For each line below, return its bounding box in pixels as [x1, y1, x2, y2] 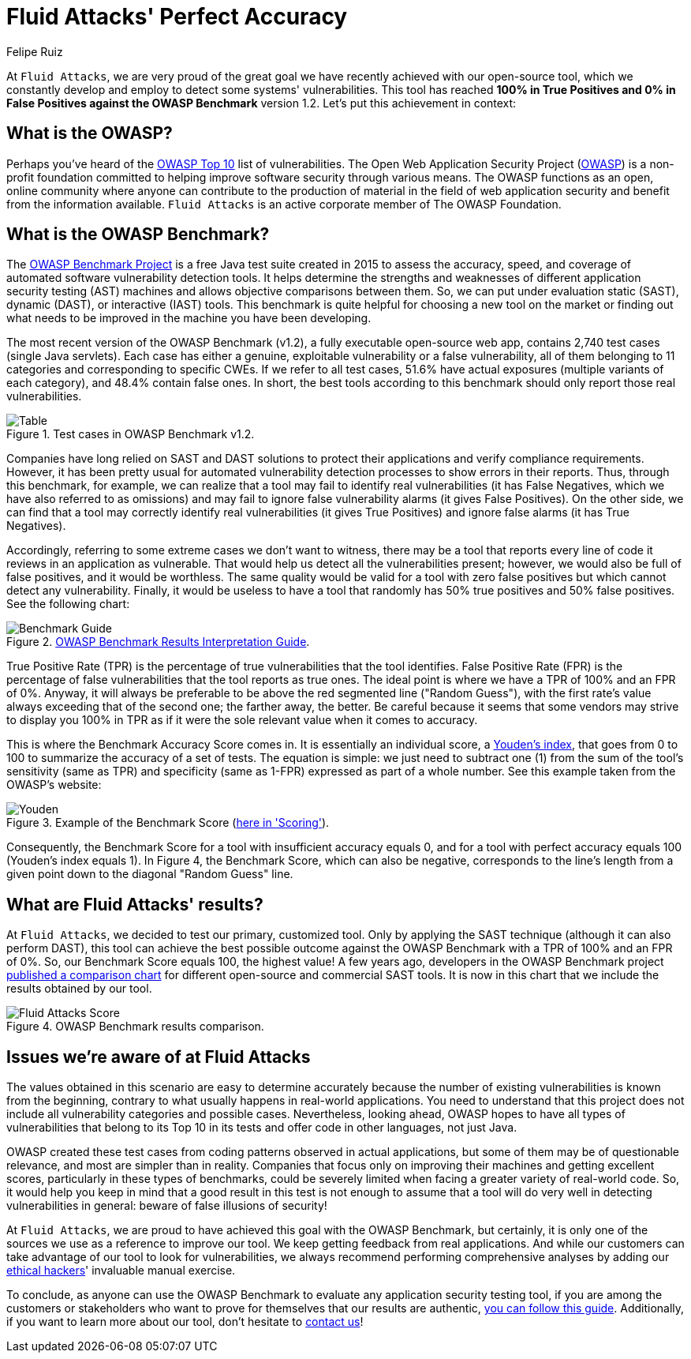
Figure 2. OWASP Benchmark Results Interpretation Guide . [6, 635, 310, 649]
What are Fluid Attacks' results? [6, 894, 263, 914]
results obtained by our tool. [6, 982, 152, 996]
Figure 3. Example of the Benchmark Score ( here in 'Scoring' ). [6, 816, 330, 830]
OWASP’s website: [6, 778, 102, 792]
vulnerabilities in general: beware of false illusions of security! [6, 1199, 327, 1213]
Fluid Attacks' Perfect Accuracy [6, 3, 348, 30]
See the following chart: [6, 597, 130, 611]
